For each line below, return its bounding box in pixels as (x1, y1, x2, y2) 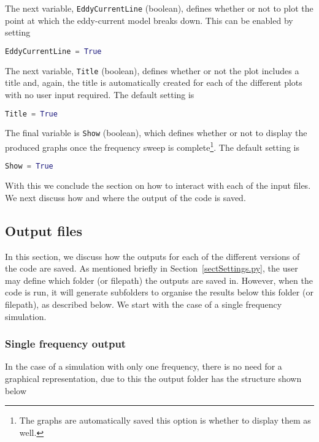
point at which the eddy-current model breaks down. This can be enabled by (5, 13, 293, 26)
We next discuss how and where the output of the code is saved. (5, 191, 246, 204)
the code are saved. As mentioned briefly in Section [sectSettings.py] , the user (5, 262, 298, 275)
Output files (5, 221, 82, 240)
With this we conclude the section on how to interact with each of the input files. (5, 179, 311, 192)
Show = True (5, 162, 53, 171)
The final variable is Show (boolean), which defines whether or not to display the (5, 126, 307, 139)
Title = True (5, 109, 58, 118)
